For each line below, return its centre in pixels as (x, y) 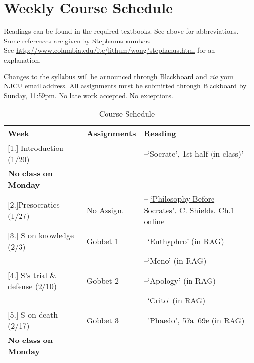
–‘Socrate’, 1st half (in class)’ (194, 153)
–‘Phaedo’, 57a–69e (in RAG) (194, 320)
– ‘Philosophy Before (179, 199)
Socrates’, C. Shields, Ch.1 (189, 210)
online (154, 221)
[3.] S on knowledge (41, 235)
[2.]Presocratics (34, 204)
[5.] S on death (33, 315)
